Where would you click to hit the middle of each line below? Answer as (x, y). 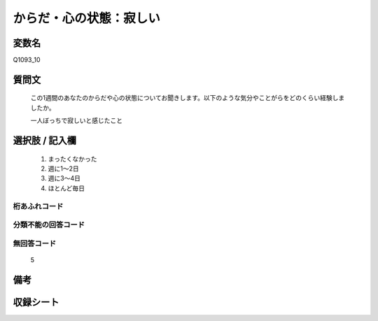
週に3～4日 (64, 178)
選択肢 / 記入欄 (45, 141)
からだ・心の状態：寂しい (87, 18)
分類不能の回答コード (49, 225)
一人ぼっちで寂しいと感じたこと (76, 121)
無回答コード (35, 243)
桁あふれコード (38, 206)
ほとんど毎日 (66, 188)
